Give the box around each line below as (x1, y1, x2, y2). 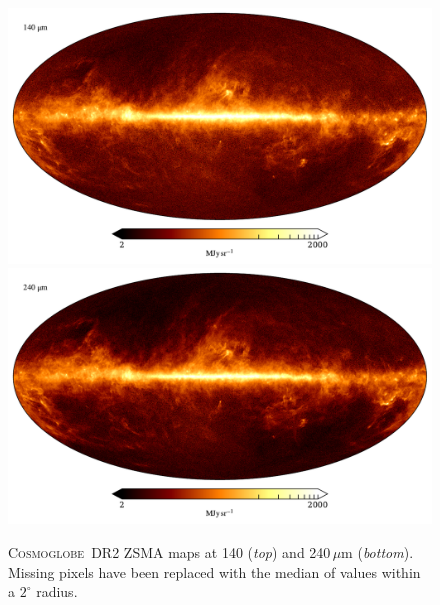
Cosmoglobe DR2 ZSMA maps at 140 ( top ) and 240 (8, 541, 331, 562)
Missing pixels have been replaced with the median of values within (8, 561, 421, 582)
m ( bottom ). (341, 541, 414, 562)
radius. (36, 581, 78, 602)
